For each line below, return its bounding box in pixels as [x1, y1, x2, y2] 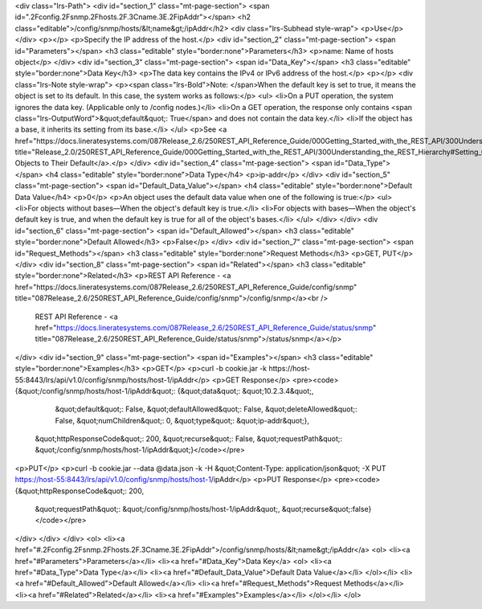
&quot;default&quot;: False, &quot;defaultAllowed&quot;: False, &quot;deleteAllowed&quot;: [55, 404, 357, 414]
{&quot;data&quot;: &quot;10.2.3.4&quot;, [177, 386, 314, 395]
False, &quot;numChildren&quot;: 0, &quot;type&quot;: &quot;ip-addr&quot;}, [55, 415, 309, 425]
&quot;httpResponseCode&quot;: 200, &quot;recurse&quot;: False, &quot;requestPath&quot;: [35, 434, 343, 443]
